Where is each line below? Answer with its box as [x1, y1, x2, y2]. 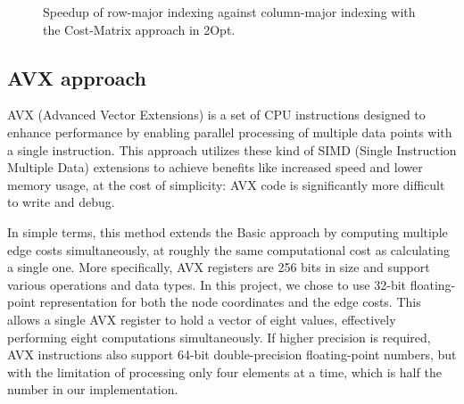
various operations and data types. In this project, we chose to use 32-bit [7, 275, 407, 293]
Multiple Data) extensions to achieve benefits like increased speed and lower [7, 158, 423, 177]
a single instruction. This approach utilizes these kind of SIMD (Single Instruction [7, 140, 457, 159]
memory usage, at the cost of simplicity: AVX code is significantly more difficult [7, 175, 445, 194]
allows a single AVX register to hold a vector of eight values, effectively [7, 309, 396, 328]
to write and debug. [7, 193, 115, 211]
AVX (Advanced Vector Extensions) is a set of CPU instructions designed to [7, 105, 426, 124]
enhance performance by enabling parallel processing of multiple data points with [7, 122, 452, 141]
